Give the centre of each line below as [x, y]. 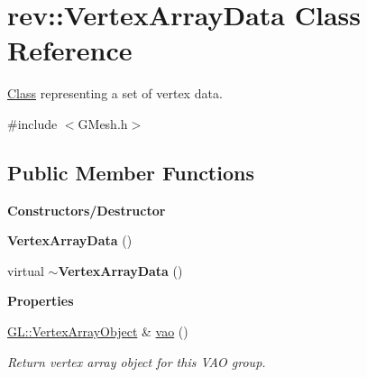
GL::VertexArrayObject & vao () [98, 331]
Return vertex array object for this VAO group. [137, 361]
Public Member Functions [131, 172]
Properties [41, 301]
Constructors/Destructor [87, 210]
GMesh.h [103, 123]
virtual [26, 270]
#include [32, 123]
